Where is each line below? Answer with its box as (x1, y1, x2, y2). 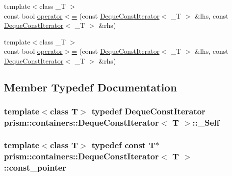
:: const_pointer (4, 161, 66, 173)
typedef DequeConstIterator (91, 105, 206, 117)
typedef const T (91, 139, 155, 151)
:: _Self (192, 116, 220, 129)
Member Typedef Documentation (4, 79, 177, 94)
